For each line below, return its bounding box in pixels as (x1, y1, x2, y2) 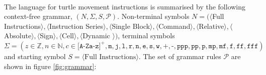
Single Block (112, 20, 150, 31)
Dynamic (82, 30, 110, 41)
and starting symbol (4, 51, 66, 61)
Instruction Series (49, 20, 104, 31)
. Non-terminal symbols (117, 11, 190, 21)
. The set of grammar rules (138, 51, 221, 61)
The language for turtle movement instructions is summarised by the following (4, 1, 246, 11)
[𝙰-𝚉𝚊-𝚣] (77, 42, 101, 50)
